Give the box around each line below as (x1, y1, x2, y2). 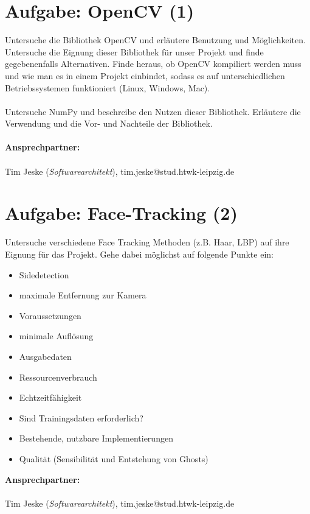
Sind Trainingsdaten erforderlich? (19, 411, 143, 424)
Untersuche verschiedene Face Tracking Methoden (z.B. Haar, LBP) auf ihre (5, 236, 289, 248)
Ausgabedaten (19, 350, 72, 362)
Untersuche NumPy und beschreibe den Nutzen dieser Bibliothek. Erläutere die (5, 105, 301, 118)
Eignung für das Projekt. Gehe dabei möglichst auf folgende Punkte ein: (5, 247, 274, 260)
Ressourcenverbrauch (19, 370, 97, 383)
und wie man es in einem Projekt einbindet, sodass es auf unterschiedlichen (5, 69, 285, 82)
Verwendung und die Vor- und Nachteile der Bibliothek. (5, 117, 213, 130)
